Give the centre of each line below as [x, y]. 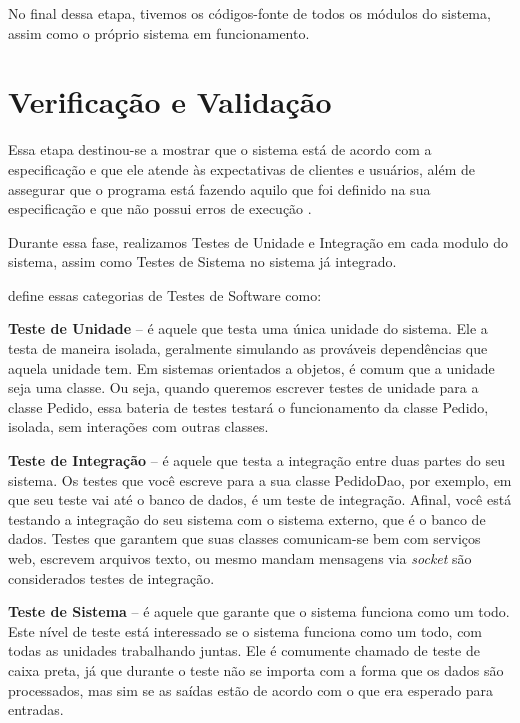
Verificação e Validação [170, 101]
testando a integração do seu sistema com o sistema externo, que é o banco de [247, 518]
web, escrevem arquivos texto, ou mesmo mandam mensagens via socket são [240, 558]
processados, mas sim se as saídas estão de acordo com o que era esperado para [251, 689]
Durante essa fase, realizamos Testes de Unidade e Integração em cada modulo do [258, 241]
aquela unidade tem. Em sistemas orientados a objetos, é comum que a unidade [251, 367]
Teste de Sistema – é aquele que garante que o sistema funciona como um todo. [259, 611]
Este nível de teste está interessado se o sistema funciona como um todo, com [245, 630]
